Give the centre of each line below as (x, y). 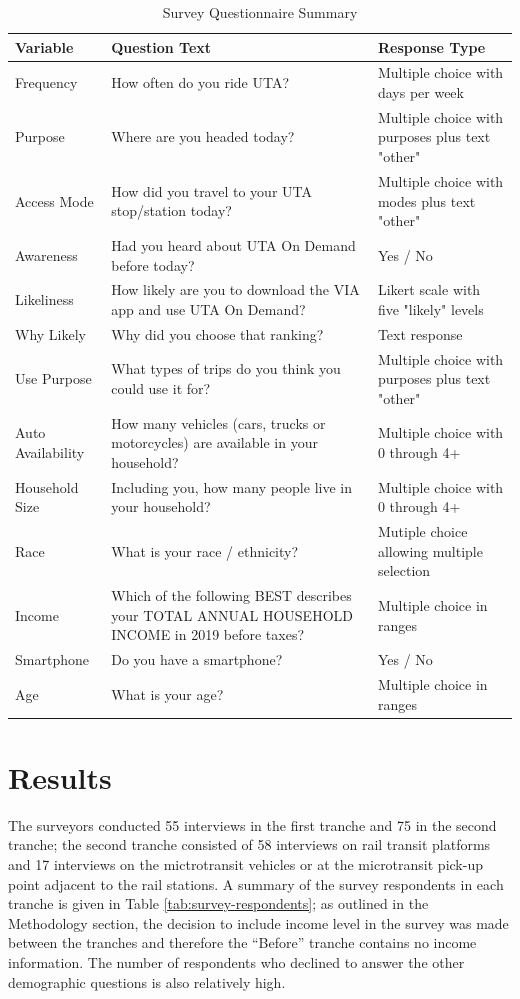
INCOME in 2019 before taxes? (208, 634)
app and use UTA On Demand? (208, 308)
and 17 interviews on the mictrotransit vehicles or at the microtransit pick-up (245, 864)
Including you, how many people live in (231, 486)
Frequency (46, 82)
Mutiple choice (422, 531)
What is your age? (167, 693)
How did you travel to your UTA (211, 190)
